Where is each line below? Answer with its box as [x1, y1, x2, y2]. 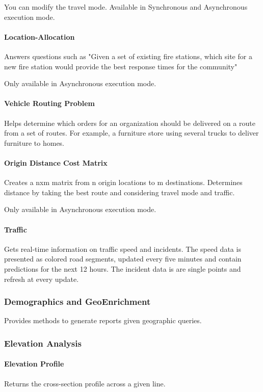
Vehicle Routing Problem [4, 98, 95, 109]
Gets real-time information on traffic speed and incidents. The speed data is [4, 243, 241, 254]
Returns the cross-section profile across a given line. [4, 378, 166, 388]
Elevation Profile [4, 358, 64, 369]
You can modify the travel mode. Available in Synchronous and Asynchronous [4, 2, 248, 12]
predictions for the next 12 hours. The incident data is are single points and [4, 263, 241, 274]
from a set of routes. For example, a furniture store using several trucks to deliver [4, 127, 259, 138]
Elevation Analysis [4, 336, 82, 349]
